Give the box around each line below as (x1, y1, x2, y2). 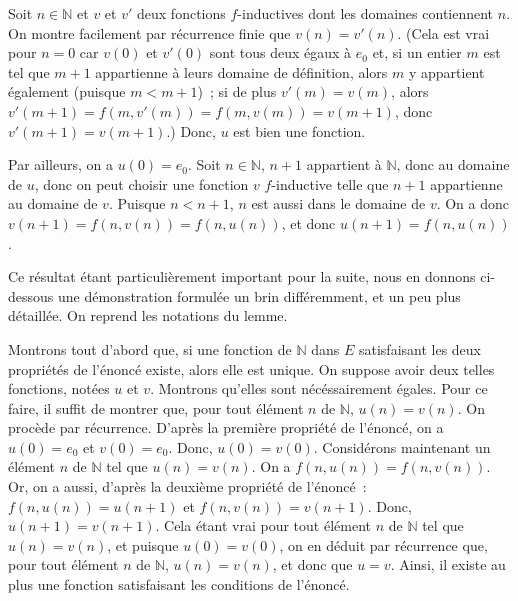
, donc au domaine (396, 154, 510, 175)
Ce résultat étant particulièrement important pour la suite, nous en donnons (8, 266, 476, 287)
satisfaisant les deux (358, 338, 482, 359)
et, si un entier (372, 42, 462, 63)
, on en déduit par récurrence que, (279, 534, 488, 555)
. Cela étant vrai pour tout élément (155, 515, 371, 536)
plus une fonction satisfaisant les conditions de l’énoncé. (8, 574, 350, 595)
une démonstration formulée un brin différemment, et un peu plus (57, 285, 461, 306)
